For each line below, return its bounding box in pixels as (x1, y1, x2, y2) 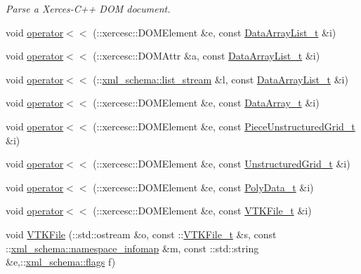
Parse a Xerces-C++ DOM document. (6, 1, 171, 15)
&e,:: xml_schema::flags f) (6, 254, 116, 269)
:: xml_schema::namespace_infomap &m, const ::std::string (6, 240, 259, 255)
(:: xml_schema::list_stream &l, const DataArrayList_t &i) (93, 71, 348, 86)
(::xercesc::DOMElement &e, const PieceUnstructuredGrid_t (93, 118, 355, 133)
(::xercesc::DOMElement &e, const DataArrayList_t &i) (93, 25, 336, 39)
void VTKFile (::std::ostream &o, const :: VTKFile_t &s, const (6, 226, 277, 241)
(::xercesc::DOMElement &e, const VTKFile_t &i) (93, 203, 312, 218)
